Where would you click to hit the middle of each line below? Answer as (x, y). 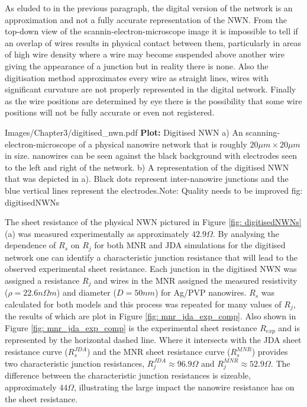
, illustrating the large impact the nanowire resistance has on (184, 387)
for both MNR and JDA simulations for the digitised (190, 245)
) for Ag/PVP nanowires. (201, 292)
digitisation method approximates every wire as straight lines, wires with (137, 77)
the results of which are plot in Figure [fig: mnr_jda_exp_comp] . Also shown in (151, 316)
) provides (270, 352)
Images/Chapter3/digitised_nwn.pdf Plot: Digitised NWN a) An (124, 132)
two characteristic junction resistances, (75, 363)
